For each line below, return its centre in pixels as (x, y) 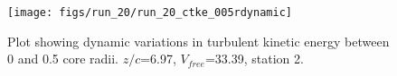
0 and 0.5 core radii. (63, 59)
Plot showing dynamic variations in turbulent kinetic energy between (198, 41)
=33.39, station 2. (254, 59)
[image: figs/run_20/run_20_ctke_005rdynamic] (150, 13)
